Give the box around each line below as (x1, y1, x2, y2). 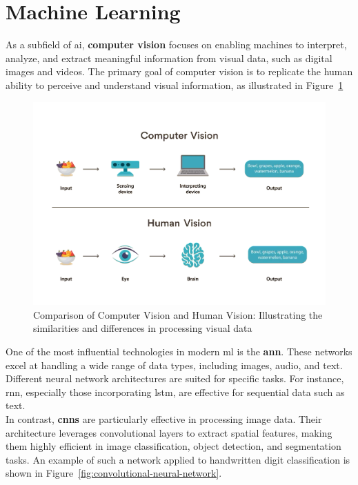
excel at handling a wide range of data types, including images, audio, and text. (6, 357, 343, 372)
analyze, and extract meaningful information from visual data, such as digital (6, 50, 332, 65)
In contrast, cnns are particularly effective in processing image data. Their (6, 411, 322, 426)
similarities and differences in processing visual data (33, 321, 252, 335)
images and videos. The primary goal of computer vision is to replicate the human (6, 64, 353, 79)
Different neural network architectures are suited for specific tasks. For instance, (6, 371, 344, 386)
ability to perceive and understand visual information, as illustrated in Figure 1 (6, 77, 344, 92)
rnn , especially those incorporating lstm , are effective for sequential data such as (6, 384, 345, 399)
